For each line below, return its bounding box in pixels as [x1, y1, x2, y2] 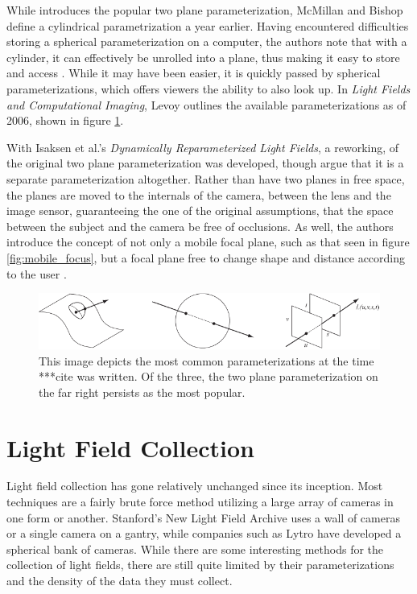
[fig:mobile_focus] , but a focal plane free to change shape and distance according [6, 249, 406, 266]
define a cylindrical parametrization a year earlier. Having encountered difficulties [6, 17, 409, 34]
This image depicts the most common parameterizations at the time [39, 352, 374, 369]
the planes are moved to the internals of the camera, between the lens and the [6, 186, 391, 203]
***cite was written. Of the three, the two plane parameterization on [39, 368, 378, 385]
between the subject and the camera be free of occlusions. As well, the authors [6, 217, 394, 234]
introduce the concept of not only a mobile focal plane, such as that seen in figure [6, 233, 410, 250]
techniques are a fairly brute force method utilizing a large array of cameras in [6, 493, 394, 510]
